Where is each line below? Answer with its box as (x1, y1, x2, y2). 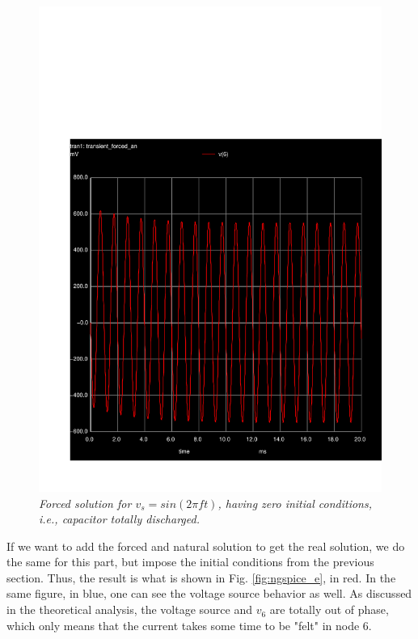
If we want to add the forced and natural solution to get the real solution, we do (6, 537, 405, 554)
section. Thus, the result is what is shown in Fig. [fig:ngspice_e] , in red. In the (6, 569, 396, 586)
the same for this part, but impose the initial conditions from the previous (6, 553, 374, 570)
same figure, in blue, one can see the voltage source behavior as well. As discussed (6, 585, 412, 602)
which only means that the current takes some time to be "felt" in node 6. (6, 616, 372, 633)
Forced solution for (39, 494, 132, 511)
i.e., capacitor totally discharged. (39, 510, 200, 527)
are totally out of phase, (269, 601, 389, 618)
